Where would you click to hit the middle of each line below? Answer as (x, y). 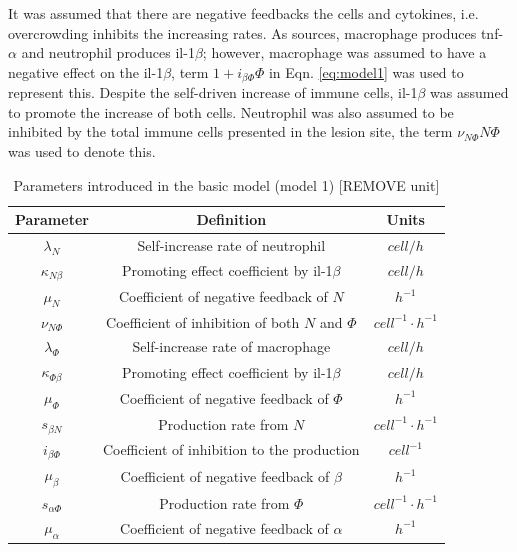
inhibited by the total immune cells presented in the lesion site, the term (230, 131)
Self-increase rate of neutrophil (231, 245)
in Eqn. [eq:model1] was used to (366, 71)
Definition (231, 219)
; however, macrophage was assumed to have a (344, 52)
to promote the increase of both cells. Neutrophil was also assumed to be (231, 111)
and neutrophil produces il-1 (108, 52)
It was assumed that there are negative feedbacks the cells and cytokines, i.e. (243, 13)
